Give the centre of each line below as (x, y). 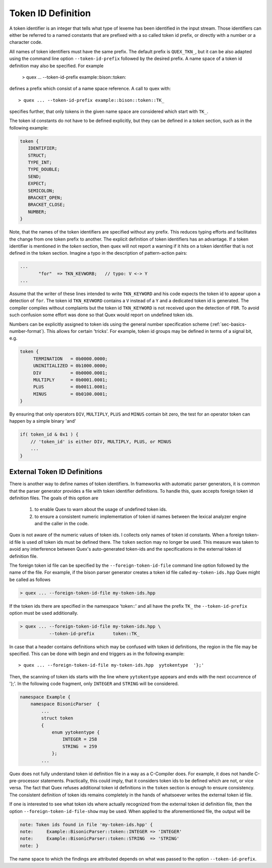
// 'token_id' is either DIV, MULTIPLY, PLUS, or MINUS (101, 442)
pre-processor (24, 780)
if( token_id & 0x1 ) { (49, 435)
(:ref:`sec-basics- (228, 324)
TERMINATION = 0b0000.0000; (70, 359)
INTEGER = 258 (80, 739)
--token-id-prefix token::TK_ (94, 633)
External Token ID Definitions (56, 472)
